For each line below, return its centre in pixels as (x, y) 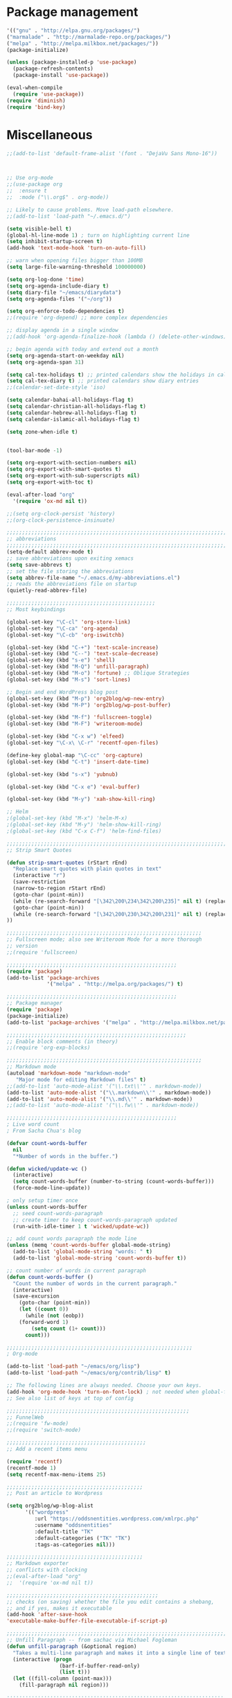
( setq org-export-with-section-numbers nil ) (72, 463)
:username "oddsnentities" (73, 1525)
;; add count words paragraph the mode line (72, 1239)
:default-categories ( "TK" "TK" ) (82, 1538)
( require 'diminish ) (36, 100)
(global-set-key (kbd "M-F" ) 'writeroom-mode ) (75, 724)
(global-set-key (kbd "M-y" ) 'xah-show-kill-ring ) (81, 799)
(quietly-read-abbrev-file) (47, 591)
